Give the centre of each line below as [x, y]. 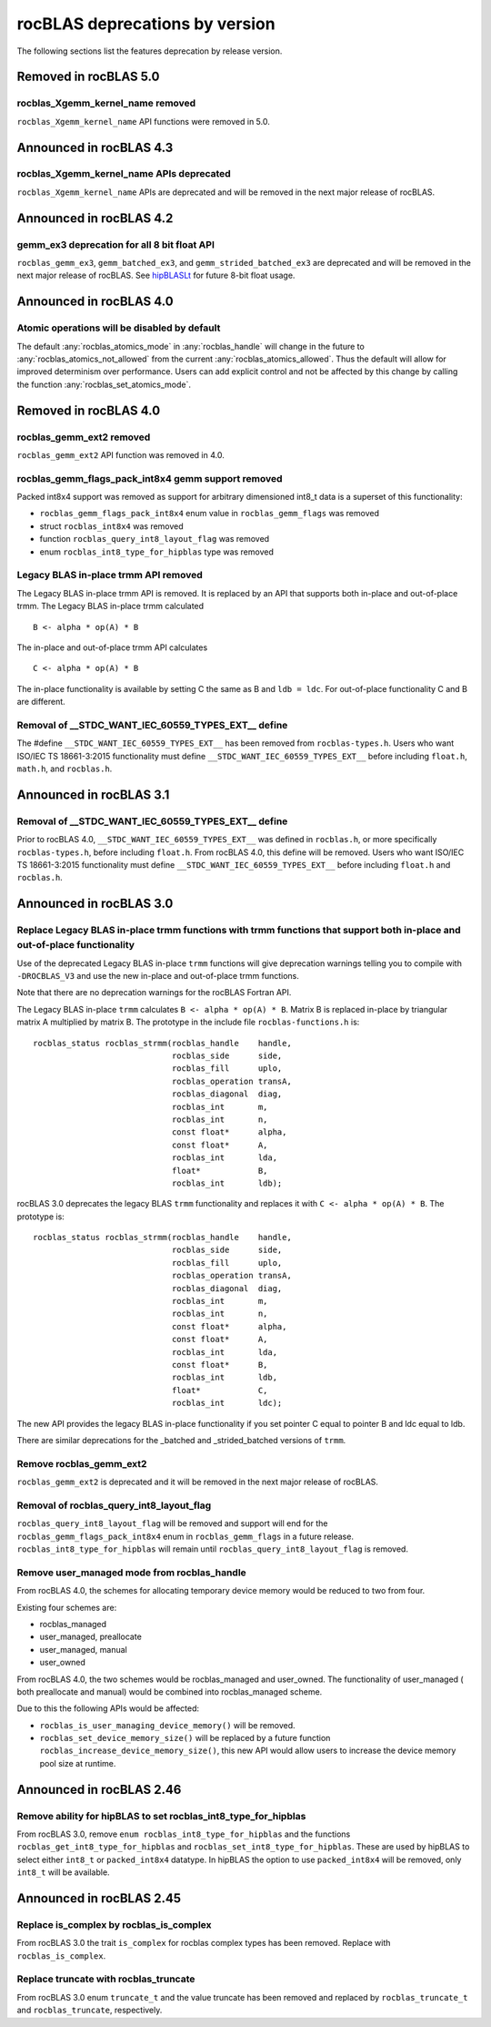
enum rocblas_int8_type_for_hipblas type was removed [157, 552]
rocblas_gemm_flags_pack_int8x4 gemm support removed [150, 478]
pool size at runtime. [78, 1763]
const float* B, [220, 1365]
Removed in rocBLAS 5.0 [88, 77]
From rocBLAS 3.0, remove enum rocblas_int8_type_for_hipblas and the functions [184, 1834]
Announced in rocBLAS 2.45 [99, 1898]
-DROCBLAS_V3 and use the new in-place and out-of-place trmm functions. [158, 976]
